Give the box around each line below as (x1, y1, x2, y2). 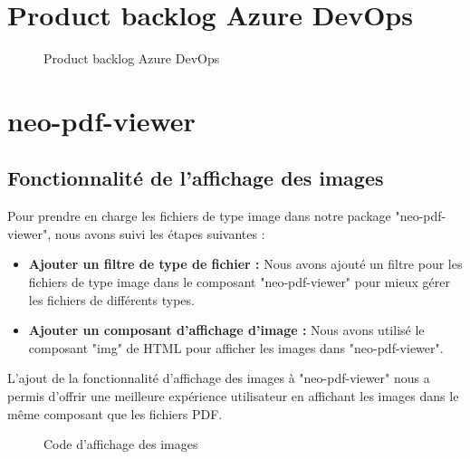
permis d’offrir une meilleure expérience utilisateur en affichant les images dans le (7, 387, 459, 406)
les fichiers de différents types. (28, 290, 195, 309)
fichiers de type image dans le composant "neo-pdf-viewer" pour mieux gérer (28, 273, 450, 292)
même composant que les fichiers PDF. (7, 404, 223, 423)
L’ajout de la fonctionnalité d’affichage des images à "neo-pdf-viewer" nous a (7, 368, 430, 387)
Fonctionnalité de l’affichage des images (7, 164, 384, 192)
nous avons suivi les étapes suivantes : (54, 224, 265, 243)
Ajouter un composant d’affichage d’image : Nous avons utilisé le (28, 320, 425, 339)
